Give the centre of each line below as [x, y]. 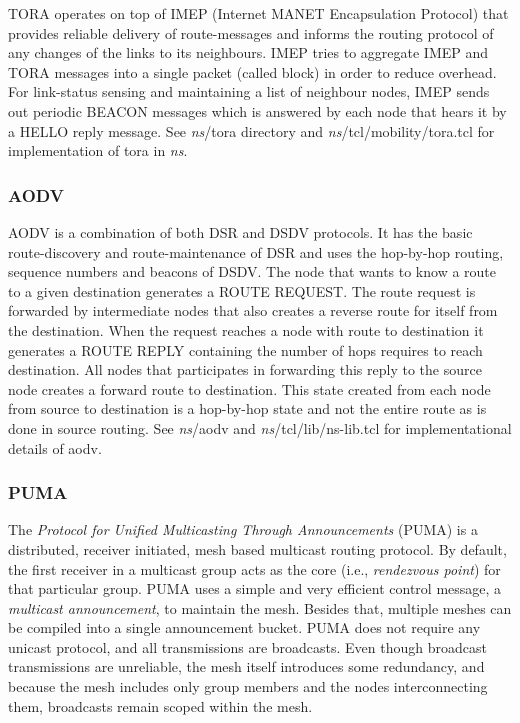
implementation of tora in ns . [98, 150]
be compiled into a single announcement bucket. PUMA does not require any [244, 627]
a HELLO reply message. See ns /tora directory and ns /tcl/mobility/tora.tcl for [251, 130]
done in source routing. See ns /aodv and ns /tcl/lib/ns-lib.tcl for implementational [260, 427]
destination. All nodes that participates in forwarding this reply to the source [245, 369]
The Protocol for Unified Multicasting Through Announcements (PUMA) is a [243, 529]
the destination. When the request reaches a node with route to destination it [246, 329]
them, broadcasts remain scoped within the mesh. [160, 705]
